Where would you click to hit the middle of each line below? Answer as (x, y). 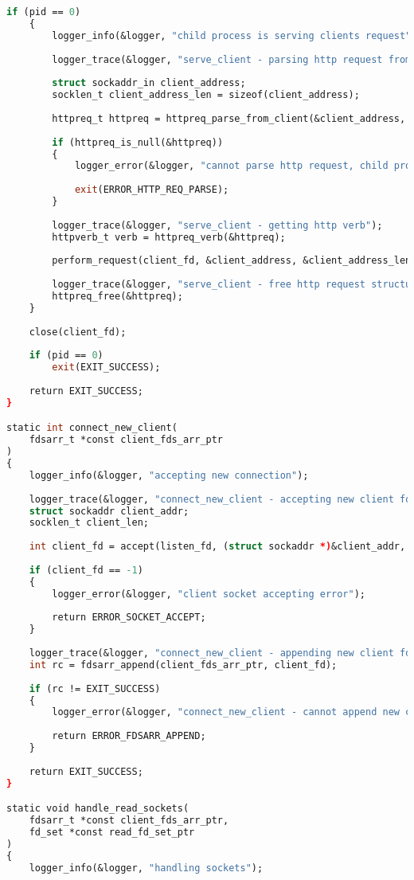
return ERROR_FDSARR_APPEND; (129, 736)
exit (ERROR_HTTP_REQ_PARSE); (152, 190)
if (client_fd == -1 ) (86, 570)
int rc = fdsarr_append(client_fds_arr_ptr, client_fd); (183, 665)
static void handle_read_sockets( (98, 809)
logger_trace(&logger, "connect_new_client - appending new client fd (220, 653)
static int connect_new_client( (92, 428)
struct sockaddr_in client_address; (149, 83)
